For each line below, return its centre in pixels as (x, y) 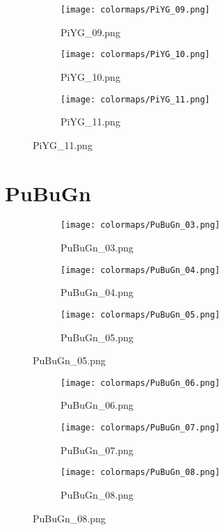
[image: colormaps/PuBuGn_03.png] (141, 225)
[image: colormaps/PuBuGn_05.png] (141, 314)
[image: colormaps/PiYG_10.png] (135, 55)
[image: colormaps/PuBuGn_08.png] (141, 473)
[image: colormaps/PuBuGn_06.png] (141, 383)
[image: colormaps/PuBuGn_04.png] (141, 270)
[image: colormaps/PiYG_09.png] (135, 10)
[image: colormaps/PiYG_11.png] (135, 99)
